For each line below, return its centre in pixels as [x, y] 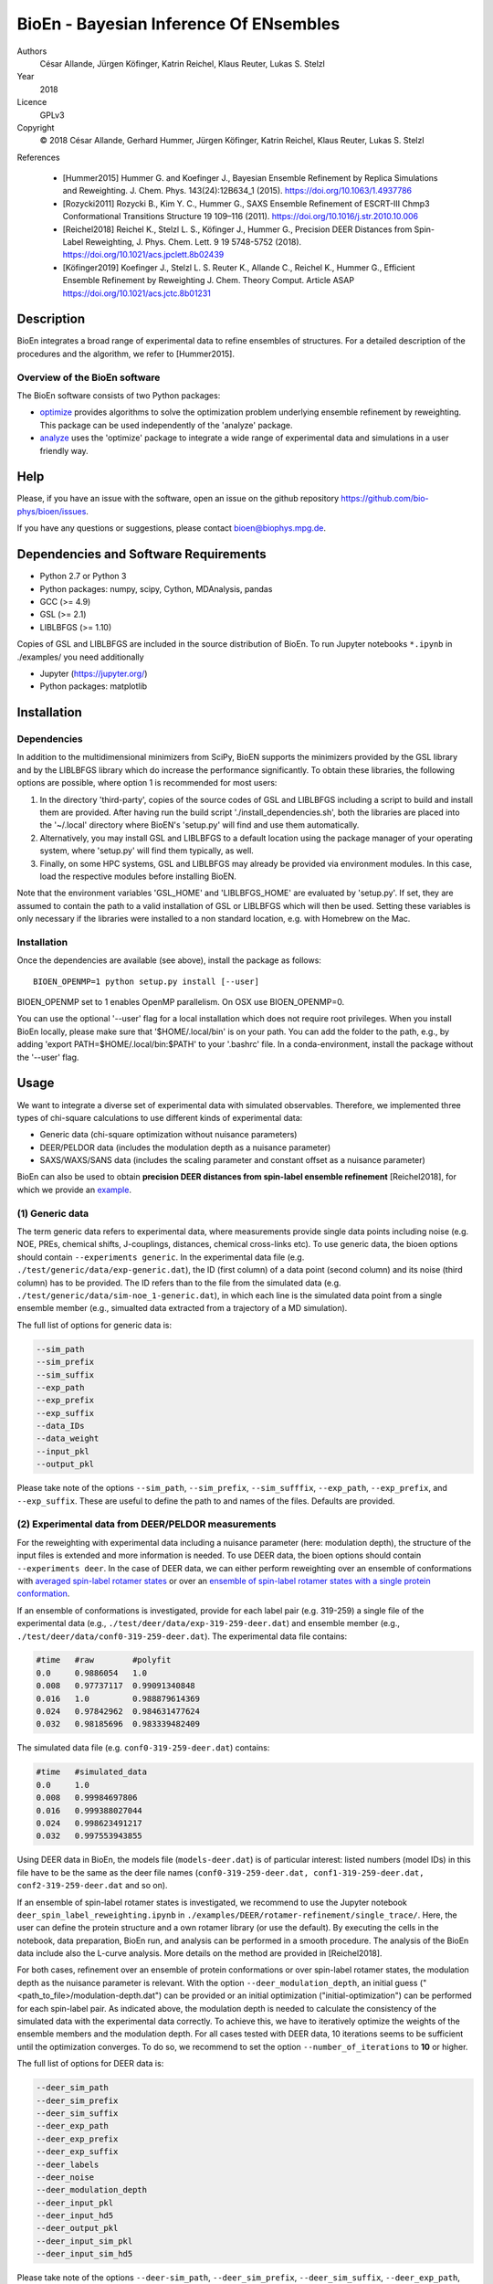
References [38, 157]
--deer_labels [68, 2164]
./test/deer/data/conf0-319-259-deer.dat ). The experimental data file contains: [182, 1636]
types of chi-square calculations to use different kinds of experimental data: [160, 1117]
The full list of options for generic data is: [94, 1325]
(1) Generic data [53, 1213]
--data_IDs [60, 1426]
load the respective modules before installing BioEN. [138, 876]
